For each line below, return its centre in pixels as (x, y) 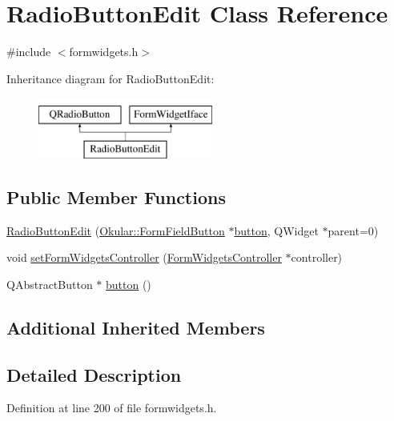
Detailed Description (94, 374)
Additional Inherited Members (136, 327)
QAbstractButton (50, 284)
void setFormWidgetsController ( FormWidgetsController (144, 257)
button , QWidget (276, 230)
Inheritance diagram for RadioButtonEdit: (111, 78)
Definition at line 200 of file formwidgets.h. (112, 408)
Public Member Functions (116, 196)
